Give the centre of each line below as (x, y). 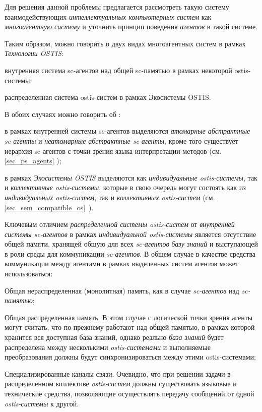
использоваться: (29, 274)
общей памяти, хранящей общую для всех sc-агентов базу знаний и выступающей (131, 244)
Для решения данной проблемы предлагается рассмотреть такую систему (117, 7)
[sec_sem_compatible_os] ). (49, 207)
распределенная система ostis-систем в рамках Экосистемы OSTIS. (108, 97)
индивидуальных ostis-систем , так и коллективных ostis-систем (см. (110, 197)
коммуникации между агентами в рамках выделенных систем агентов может (122, 263)
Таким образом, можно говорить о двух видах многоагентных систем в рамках (125, 43)
